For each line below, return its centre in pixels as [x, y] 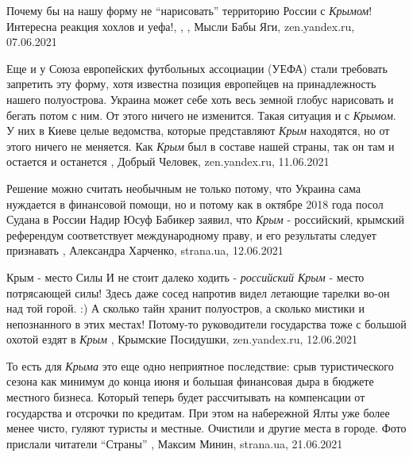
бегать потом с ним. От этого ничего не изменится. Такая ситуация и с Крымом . [201, 115]
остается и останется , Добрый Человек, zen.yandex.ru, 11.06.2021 [168, 161]
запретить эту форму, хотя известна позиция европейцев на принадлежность [191, 84]
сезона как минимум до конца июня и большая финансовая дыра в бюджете [190, 381]
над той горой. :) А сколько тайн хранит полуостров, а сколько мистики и [185, 308]
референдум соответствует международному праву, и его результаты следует [191, 234]
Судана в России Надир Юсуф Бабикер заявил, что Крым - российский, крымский [206, 219]
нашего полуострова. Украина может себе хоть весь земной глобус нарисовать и [200, 99]
